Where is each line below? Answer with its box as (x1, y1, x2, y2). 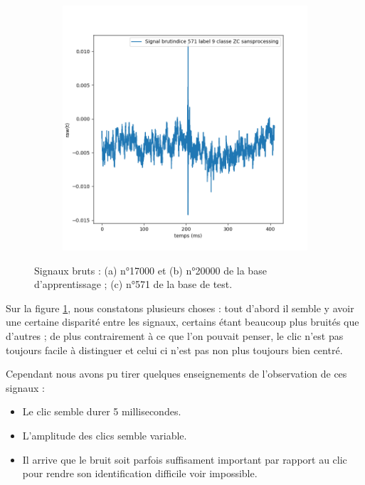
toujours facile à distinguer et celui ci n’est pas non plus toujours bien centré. (6, 342, 343, 357)
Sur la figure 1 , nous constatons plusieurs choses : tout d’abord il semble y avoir (6, 300, 354, 315)
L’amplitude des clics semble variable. (22, 427, 187, 442)
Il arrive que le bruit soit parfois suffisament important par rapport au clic (22, 452, 347, 467)
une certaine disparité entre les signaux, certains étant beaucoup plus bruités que (6, 314, 359, 329)
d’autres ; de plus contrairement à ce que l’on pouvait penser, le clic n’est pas (6, 328, 344, 343)
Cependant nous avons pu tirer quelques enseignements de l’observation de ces (6, 366, 347, 381)
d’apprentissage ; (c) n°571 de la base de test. (34, 277, 233, 292)
